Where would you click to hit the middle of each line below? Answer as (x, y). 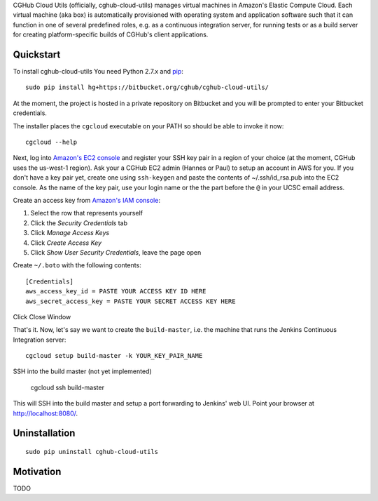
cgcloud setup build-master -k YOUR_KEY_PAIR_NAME (114, 356)
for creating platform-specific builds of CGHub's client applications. (111, 34)
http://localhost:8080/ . (45, 413)
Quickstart (37, 54)
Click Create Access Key (66, 243)
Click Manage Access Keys (70, 233)
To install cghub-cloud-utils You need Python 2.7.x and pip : (98, 72)
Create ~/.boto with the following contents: (77, 265)
